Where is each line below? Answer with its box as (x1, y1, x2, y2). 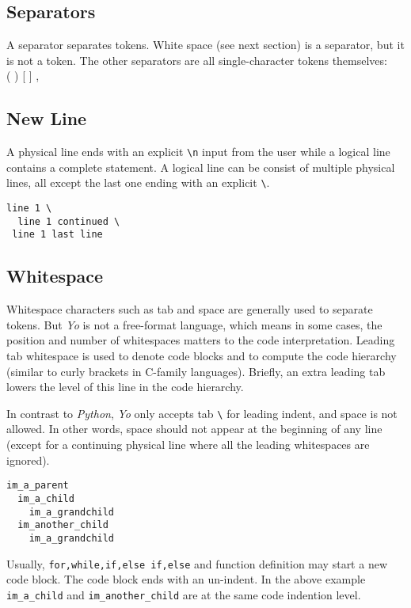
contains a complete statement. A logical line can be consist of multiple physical (6, 158, 395, 175)
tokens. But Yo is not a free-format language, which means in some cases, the (6, 316, 382, 332)
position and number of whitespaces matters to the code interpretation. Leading (6, 332, 395, 348)
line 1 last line (12, 229, 103, 241)
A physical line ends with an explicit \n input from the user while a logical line (6, 143, 390, 160)
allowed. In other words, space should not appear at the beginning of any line (6, 420, 382, 437)
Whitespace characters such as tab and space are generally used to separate (6, 301, 373, 317)
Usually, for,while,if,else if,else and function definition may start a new (6, 555, 387, 572)
